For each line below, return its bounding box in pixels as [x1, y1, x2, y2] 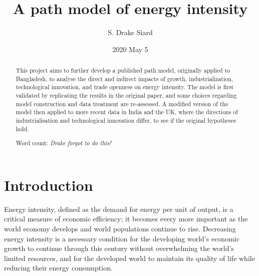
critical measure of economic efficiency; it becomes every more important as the [4, 213, 248, 224]
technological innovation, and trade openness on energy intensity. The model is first [16, 83, 234, 91]
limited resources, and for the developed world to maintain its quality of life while [4, 252, 255, 263]
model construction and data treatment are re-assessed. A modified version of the [16, 99, 228, 108]
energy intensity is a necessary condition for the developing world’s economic [4, 233, 239, 243]
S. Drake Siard [108, 27, 153, 38]
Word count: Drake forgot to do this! [16, 139, 111, 147]
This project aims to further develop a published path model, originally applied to [16, 66, 230, 75]
